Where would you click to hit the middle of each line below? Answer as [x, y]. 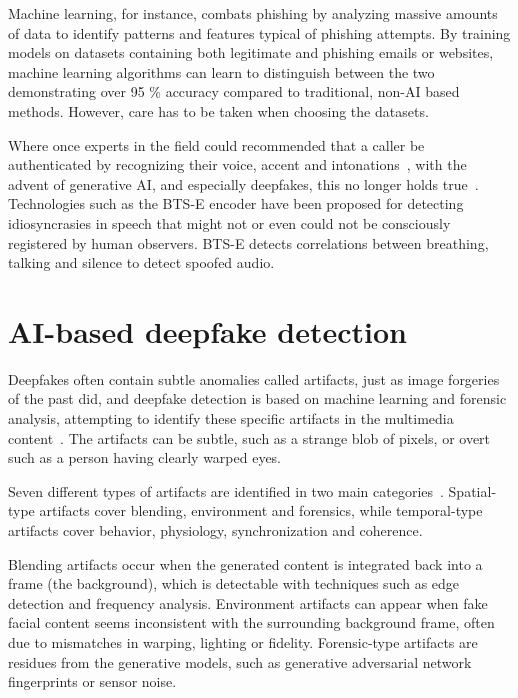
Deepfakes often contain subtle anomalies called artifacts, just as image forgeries [254, 378]
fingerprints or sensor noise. [92, 681]
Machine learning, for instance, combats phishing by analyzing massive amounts [253, 13]
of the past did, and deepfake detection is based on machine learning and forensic [257, 398]
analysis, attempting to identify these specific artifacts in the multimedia [231, 418]
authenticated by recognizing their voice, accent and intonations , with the [237, 164]
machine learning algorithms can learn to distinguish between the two [221, 71]
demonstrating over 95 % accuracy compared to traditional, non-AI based [234, 91]
